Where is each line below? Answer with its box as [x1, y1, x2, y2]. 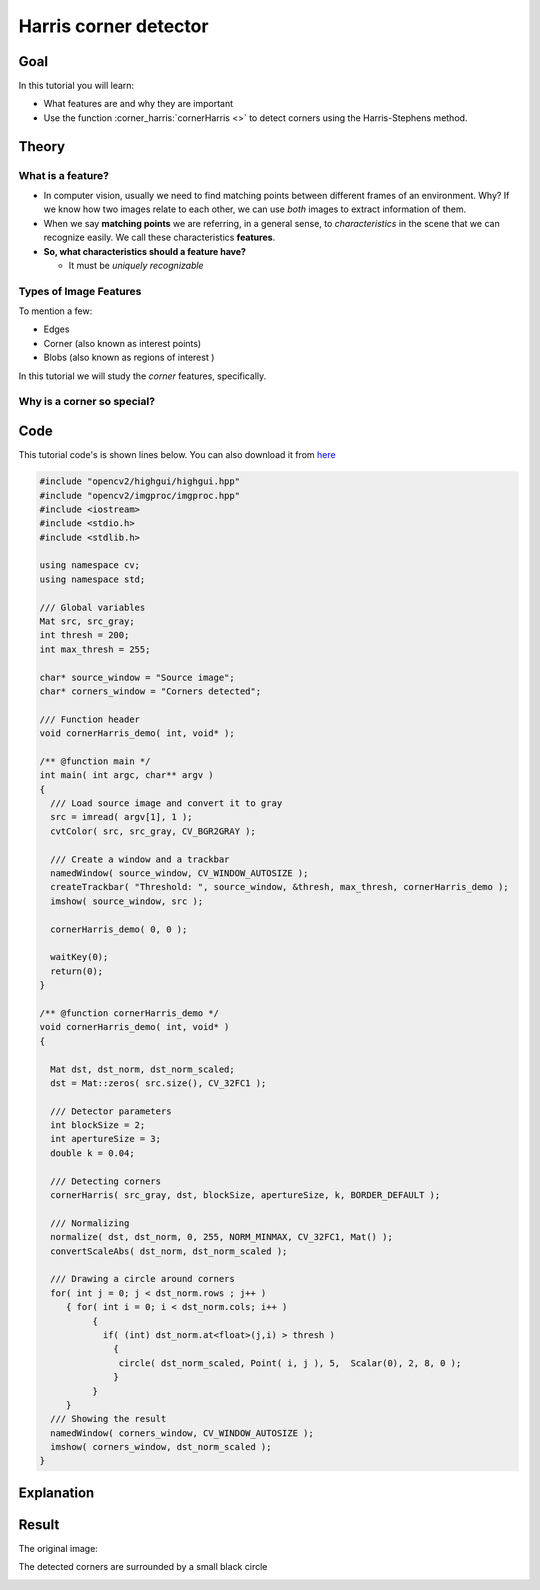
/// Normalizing [50, 1217, 130, 1229]
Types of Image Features [18, 284, 142, 298]
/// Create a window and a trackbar [50, 853, 230, 865]
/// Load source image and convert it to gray [50, 798, 283, 809]
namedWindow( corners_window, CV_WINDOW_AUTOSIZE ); [50, 1427, 314, 1439]
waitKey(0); [50, 951, 109, 963]
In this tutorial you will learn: [18, 80, 135, 92]
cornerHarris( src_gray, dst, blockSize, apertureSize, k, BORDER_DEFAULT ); [50, 1190, 441, 1201]
